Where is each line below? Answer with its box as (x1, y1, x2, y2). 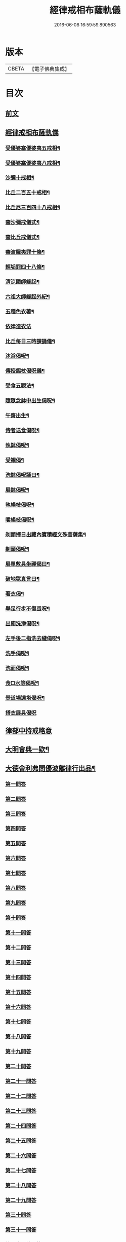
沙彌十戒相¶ (5, 174, 34, 181)
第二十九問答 (5, 1196, 37, 1203)
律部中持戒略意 (5, 727, 52, 735)
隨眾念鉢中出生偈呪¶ (5, 397, 56, 404)
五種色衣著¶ (5, 308, 34, 315)
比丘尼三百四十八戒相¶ (5, 204, 61, 211)
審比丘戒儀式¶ (5, 234, 39, 241)
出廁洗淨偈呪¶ (5, 620, 39, 627)
